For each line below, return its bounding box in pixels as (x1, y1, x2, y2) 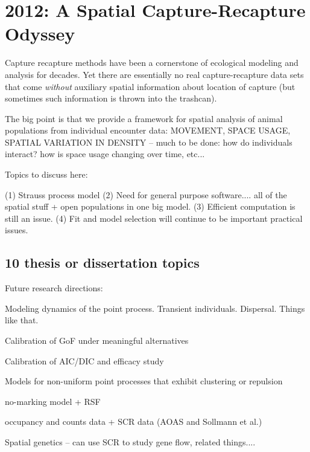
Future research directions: (5, 282, 103, 294)
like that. (5, 314, 39, 326)
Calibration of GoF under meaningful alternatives (5, 334, 189, 347)
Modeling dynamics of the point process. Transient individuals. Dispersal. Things (5, 302, 305, 314)
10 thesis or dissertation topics (5, 253, 200, 272)
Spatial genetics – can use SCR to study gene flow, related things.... (5, 435, 256, 448)
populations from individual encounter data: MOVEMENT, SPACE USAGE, (5, 124, 291, 137)
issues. (5, 224, 28, 236)
